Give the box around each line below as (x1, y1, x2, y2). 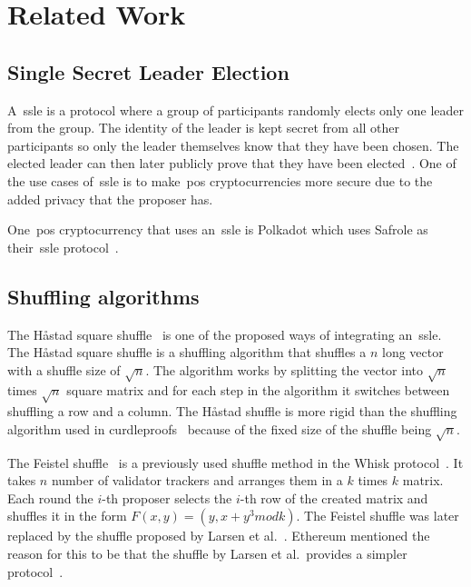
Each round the (7, 488, 93, 507)
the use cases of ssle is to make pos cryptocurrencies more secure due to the (7, 171, 433, 190)
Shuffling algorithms (7, 282, 200, 310)
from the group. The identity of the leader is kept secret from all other (7, 118, 400, 137)
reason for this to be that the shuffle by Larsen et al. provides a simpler (7, 543, 407, 562)
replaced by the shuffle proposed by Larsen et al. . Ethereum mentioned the (7, 526, 430, 545)
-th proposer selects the (102, 488, 232, 507)
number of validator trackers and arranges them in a (51, 471, 343, 490)
